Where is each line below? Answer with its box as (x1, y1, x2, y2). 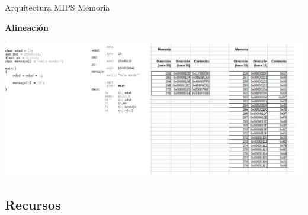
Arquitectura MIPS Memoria (5, 1, 110, 13)
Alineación (5, 21, 49, 33)
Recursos (5, 195, 61, 214)
